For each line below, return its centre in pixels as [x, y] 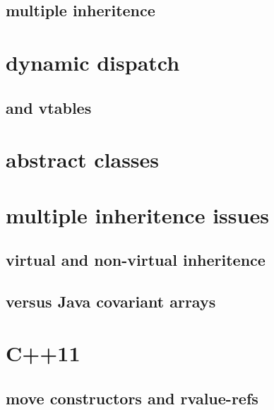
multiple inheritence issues [137, 215]
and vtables [49, 107]
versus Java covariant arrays [111, 301]
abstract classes [83, 159]
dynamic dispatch [93, 62]
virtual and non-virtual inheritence [136, 260]
